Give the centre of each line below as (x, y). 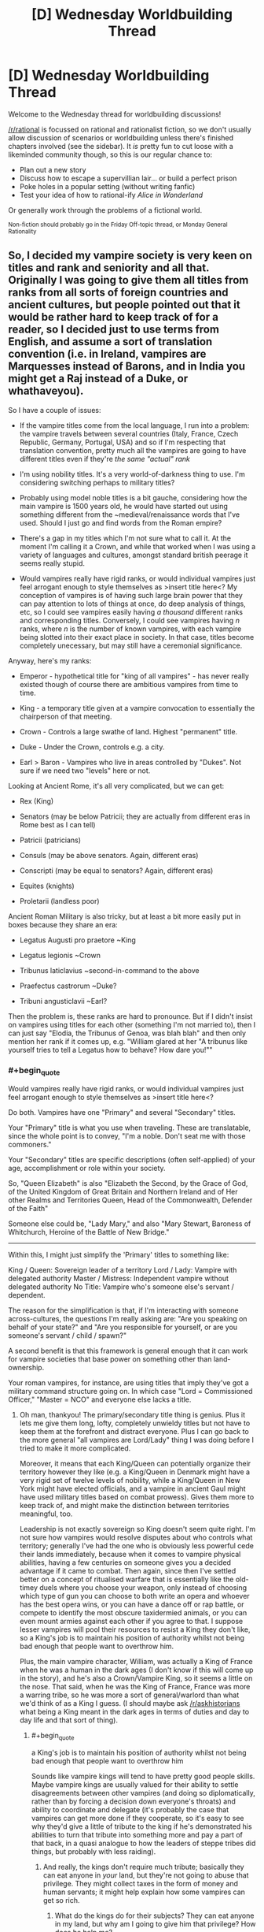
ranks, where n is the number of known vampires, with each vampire (130, 629)
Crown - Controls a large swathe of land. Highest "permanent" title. (128, 731)
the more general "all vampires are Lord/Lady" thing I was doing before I (136, 1440)
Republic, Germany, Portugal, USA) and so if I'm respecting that (123, 442)
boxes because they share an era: (63, 924)
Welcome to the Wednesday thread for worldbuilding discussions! (115, 114)
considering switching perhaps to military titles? (97, 482)
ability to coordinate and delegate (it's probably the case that (130, 1810)
